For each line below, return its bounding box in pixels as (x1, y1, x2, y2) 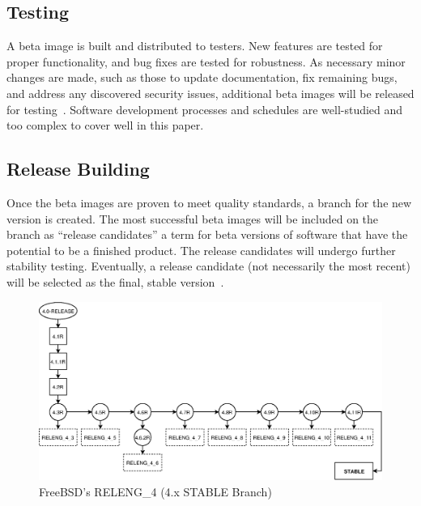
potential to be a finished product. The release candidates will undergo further (6, 241, 396, 258)
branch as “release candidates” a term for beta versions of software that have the (6, 226, 408, 243)
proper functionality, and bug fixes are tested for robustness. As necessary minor (6, 53, 406, 70)
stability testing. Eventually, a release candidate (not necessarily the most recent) (6, 257, 410, 274)
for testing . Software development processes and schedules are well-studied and (6, 100, 403, 117)
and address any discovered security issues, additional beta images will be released (6, 84, 415, 101)
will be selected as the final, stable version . (6, 273, 224, 290)
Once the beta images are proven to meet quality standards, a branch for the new (6, 193, 412, 210)
